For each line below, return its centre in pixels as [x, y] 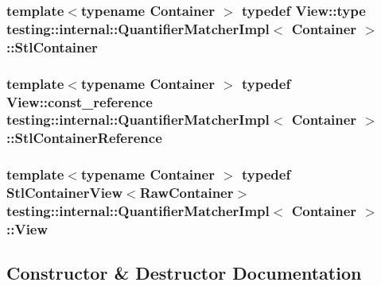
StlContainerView [65, 193]
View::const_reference [80, 101]
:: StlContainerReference [84, 138]
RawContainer [187, 193]
